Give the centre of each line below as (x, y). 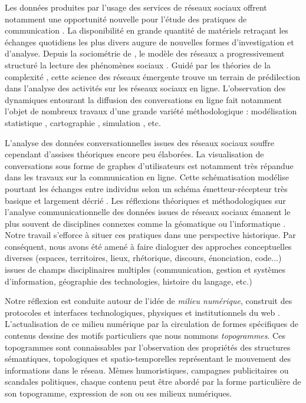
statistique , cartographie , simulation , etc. (83, 122)
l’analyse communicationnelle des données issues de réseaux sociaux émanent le (148, 212)
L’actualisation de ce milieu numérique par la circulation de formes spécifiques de (152, 324)
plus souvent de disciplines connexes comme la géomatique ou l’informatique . (145, 223)
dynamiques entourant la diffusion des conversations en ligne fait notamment (144, 99)
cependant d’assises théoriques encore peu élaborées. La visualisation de (134, 154)
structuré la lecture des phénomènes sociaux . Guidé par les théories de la (138, 65)
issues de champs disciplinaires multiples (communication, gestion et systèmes (145, 270)
